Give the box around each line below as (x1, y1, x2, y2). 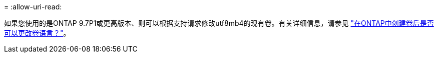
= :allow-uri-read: (4, 2, 62, 11)
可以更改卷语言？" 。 (4, 29, 71, 37)
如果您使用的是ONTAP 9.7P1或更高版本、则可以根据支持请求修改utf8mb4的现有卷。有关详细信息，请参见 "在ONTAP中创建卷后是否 (4, 19, 434, 27)
